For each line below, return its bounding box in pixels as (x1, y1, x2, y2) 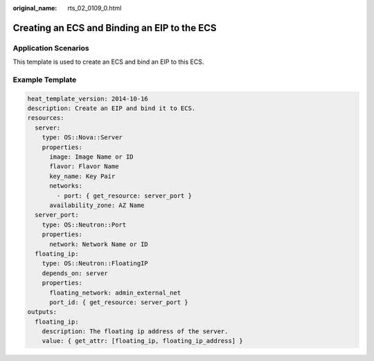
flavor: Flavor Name (49, 163, 119, 170)
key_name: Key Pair (49, 172, 116, 180)
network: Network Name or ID (49, 240, 148, 248)
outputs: (27, 308, 57, 316)
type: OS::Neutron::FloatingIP (42, 260, 148, 267)
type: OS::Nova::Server (42, 134, 123, 141)
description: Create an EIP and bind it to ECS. (27, 105, 196, 112)
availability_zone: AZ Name (49, 202, 145, 209)
